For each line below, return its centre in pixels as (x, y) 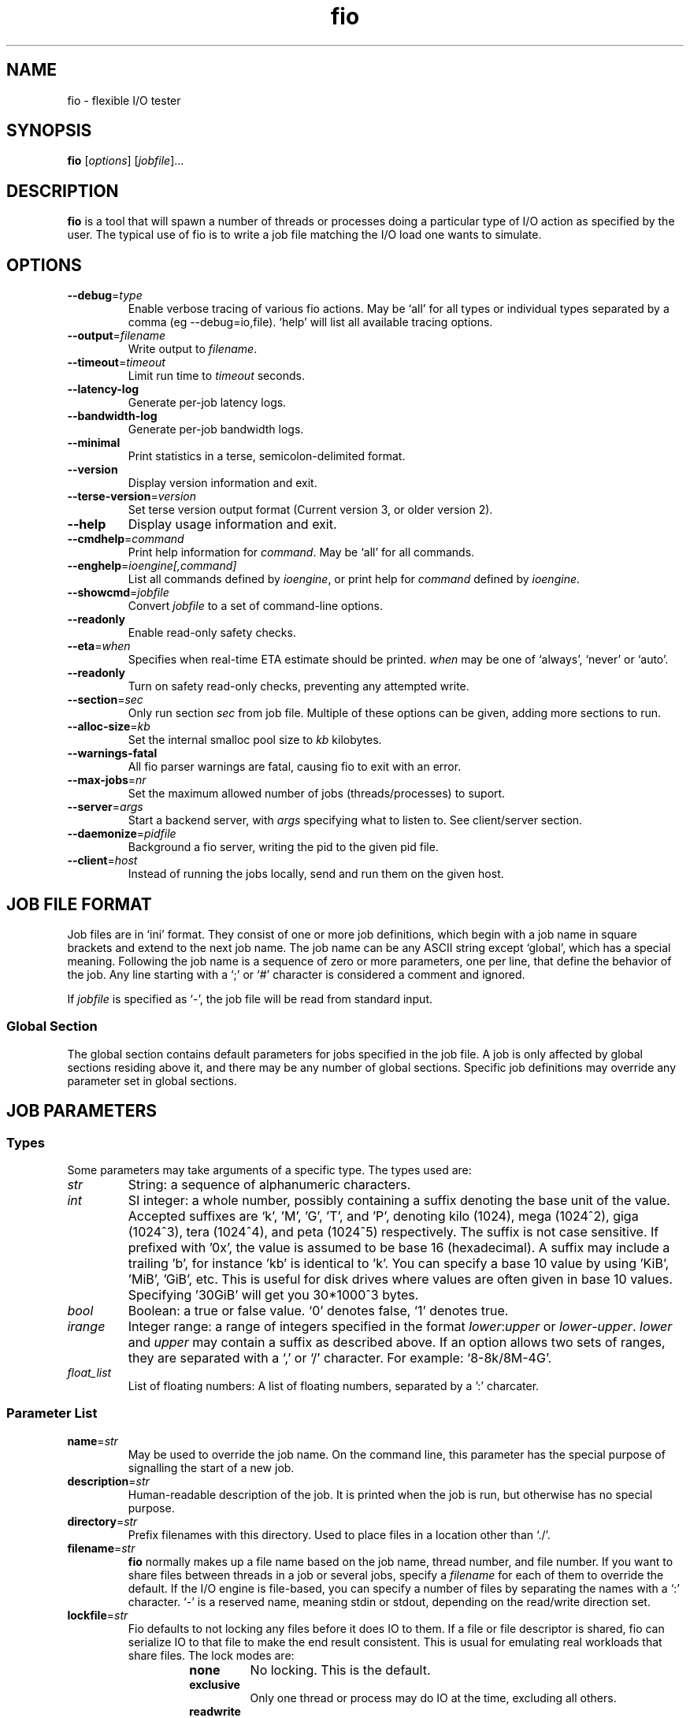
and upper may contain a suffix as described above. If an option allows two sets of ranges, (397, 1342)
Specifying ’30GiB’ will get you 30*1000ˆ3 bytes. (273, 1294)
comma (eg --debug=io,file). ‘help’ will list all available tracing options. (310, 322)
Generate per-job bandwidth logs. (216, 429)
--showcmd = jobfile (118, 593)
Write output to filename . (193, 349)
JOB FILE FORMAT (79, 904)
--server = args (105, 807)
